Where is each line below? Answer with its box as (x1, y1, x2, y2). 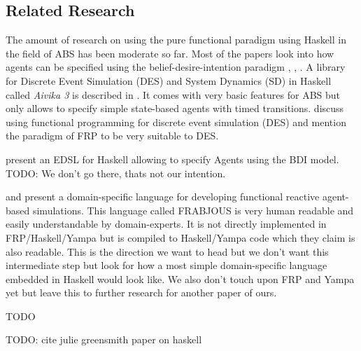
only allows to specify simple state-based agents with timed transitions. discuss (6, 101, 344, 116)
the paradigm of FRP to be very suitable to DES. (6, 128, 219, 143)
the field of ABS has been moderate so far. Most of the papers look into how (6, 46, 334, 60)
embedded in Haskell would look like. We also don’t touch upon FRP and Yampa (6, 271, 355, 286)
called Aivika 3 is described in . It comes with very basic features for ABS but (6, 87, 340, 102)
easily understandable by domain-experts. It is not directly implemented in (6, 216, 327, 231)
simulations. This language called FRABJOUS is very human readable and (32, 202, 354, 217)
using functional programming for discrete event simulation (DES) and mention (6, 114, 346, 129)
